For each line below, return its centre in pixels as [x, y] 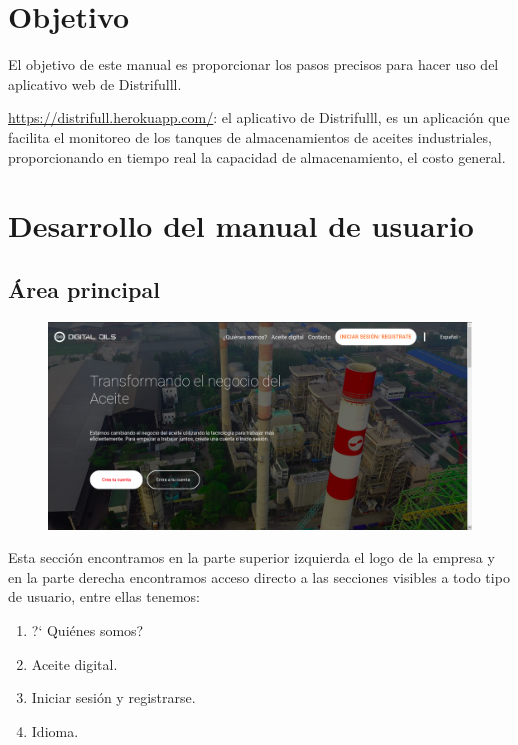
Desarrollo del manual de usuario [241, 225]
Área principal [84, 288]
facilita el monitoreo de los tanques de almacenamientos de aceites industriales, [250, 136]
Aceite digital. [74, 663]
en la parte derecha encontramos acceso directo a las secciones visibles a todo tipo [259, 576]
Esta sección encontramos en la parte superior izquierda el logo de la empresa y [251, 557]
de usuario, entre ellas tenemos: [104, 596]
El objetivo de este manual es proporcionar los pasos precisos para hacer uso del [253, 64]
